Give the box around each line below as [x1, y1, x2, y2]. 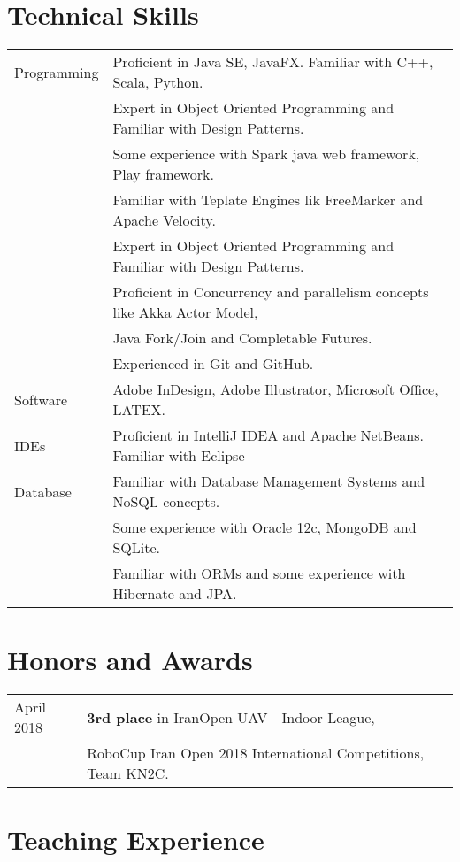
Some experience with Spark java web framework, [112, 143, 420, 165]
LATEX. [112, 399, 166, 420]
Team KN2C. [87, 763, 169, 784]
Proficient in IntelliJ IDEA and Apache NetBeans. [112, 425, 424, 446]
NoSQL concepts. [112, 491, 220, 512]
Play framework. [112, 164, 214, 185]
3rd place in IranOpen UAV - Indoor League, [87, 706, 375, 727]
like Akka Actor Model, [112, 302, 258, 323]
